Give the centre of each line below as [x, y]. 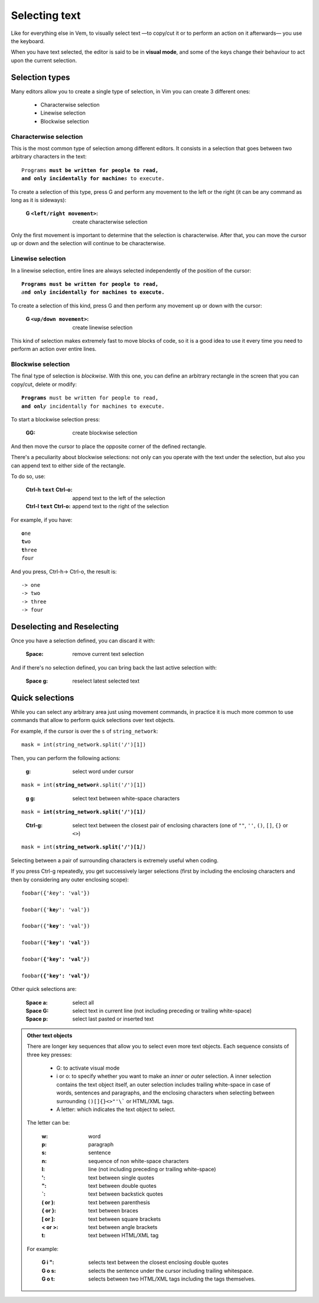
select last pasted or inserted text [113, 1019]
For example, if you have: [42, 519]
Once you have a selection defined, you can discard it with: [83, 641]
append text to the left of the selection [119, 498]
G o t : [48, 1279]
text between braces [113, 1211]
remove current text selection [108, 654]
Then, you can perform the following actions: [66, 758]
